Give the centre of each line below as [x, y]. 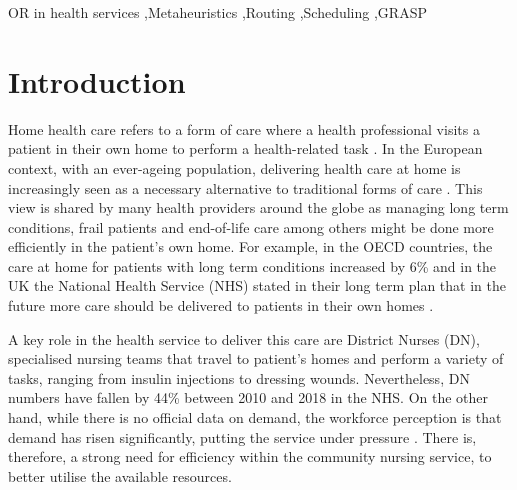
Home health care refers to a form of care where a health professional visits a [244, 128]
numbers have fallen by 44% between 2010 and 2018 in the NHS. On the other [248, 397]
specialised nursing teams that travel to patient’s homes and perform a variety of [256, 358]
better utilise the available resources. [120, 475]
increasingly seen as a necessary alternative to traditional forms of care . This [245, 187]
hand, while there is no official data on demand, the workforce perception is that [255, 417]
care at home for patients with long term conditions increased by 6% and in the [252, 265]
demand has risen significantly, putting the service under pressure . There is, [242, 436]
